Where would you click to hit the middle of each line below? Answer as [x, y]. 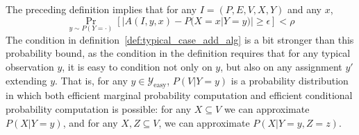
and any [304, 9]
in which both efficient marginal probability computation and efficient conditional [179, 95]
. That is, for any [91, 80]
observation [30, 66]
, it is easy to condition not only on [137, 66]
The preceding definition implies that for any [101, 9]
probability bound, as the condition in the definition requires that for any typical [178, 53]
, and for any [90, 122]
